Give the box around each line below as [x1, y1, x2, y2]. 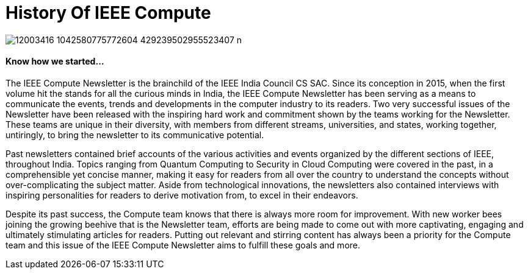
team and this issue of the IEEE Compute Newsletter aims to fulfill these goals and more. [5, 239, 361, 250]
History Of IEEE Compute [5, 2, 211, 23]
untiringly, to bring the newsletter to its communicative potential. [5, 129, 264, 140]
